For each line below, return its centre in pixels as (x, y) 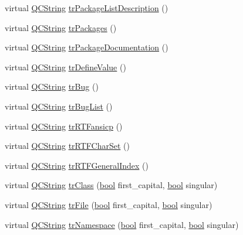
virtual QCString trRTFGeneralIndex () (77, 165)
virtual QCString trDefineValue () (65, 67)
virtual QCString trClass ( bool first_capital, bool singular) (111, 185)
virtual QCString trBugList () (59, 106)
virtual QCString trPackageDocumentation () (87, 47)
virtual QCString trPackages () (61, 27)
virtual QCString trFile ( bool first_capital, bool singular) (109, 204)
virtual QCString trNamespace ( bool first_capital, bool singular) (122, 224)
